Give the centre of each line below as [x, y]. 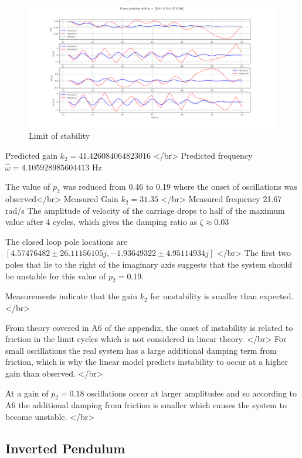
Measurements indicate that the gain [71, 296]
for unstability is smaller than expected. [222, 296]
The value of [28, 187]
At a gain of [27, 393]
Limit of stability [60, 136]
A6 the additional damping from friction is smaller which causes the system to [146, 405]
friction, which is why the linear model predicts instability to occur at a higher [147, 362]
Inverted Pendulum [65, 448]
